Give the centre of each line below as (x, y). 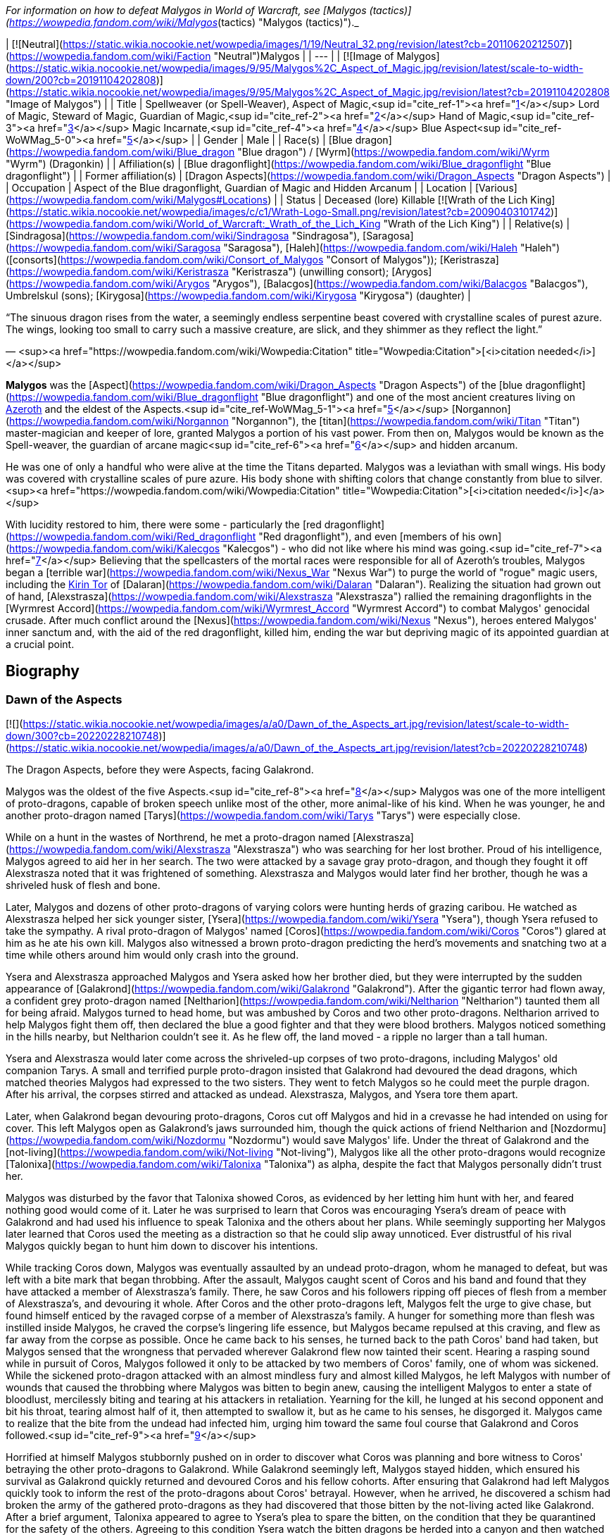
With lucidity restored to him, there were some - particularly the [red (164, 524)
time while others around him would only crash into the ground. (152, 955)
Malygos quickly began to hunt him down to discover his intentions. (162, 1246)
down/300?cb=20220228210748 (82, 736)
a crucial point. (40, 644)
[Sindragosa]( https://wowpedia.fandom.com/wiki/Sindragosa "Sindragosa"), (183, 236)
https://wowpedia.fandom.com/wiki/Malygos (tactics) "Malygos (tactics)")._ (184, 22)
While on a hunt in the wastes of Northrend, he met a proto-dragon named (178, 838)
